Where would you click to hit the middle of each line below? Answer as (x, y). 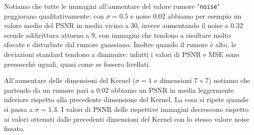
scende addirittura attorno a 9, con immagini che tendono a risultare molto (117, 35)
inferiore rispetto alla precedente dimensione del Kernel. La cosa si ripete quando (126, 99)
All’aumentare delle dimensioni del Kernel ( (70, 80)
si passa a (18, 109)
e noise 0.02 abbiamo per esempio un (186, 15)
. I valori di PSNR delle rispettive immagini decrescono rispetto (153, 109)
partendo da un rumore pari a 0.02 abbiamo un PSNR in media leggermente (119, 90)
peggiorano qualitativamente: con (54, 15)
